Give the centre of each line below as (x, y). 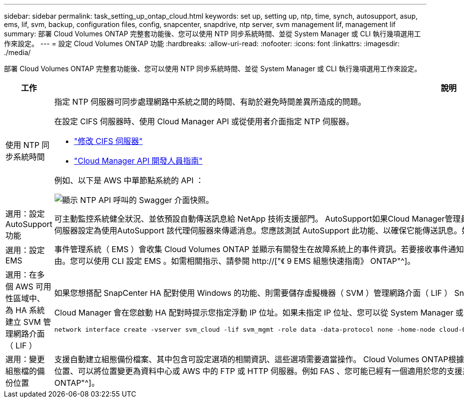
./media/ (17, 52)
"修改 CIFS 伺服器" (108, 141)
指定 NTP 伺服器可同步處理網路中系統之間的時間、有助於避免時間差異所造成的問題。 (210, 102)
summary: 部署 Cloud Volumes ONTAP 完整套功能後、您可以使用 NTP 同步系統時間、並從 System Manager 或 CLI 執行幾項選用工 (213, 34)
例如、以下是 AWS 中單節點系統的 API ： (129, 180)
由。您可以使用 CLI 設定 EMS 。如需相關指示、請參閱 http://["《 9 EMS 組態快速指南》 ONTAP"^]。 (235, 261)
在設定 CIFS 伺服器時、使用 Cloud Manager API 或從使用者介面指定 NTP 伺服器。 (204, 121)
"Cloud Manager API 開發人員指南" (138, 161)
